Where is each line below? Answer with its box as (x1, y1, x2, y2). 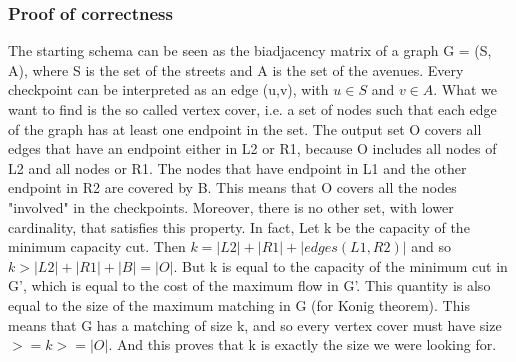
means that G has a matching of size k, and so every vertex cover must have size (8, 314, 502, 335)
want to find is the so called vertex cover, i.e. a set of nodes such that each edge (8, 99, 497, 119)
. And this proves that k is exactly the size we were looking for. (108, 334, 497, 355)
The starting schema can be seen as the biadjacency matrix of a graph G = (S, (8, 40, 492, 61)
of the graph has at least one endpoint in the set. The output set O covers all (8, 118, 482, 139)
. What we (433, 79, 498, 100)
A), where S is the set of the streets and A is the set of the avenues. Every (8, 59, 464, 80)
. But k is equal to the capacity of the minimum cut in (173, 255, 508, 276)
